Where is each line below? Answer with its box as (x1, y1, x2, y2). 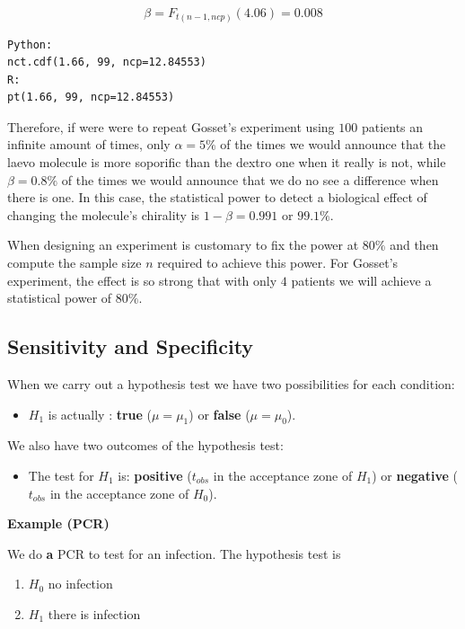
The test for (28, 466, 94, 485)
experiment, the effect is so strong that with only (7, 270, 277, 289)
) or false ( (189, 404, 250, 423)
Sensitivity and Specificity (7, 332, 254, 360)
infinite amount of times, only (7, 135, 171, 154)
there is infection (48, 604, 141, 623)
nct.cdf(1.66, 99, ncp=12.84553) (7, 56, 206, 69)
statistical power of (7, 288, 112, 307)
